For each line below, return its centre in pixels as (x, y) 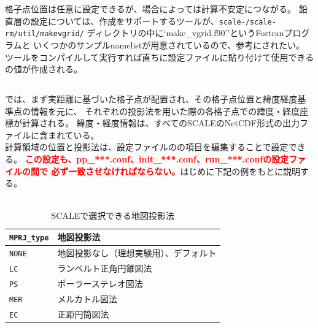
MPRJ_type (29, 238)
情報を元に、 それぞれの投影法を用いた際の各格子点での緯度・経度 (165, 111)
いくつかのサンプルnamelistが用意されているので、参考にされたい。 (169, 44)
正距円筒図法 (83, 314)
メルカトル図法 (87, 298)
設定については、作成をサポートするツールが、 (125, 21)
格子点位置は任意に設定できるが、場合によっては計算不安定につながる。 (151, 9)
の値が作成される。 (44, 69)
